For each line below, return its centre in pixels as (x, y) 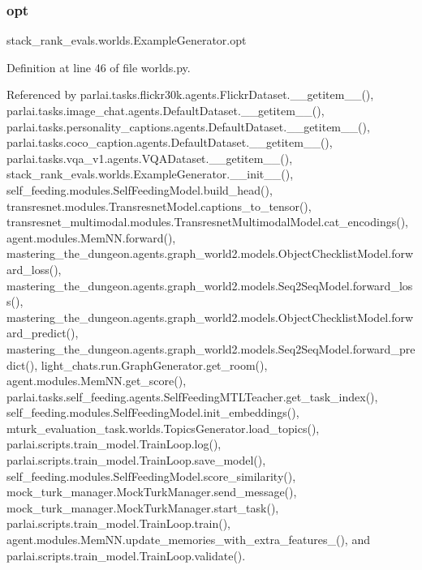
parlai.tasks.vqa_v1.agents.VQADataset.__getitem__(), (150, 158)
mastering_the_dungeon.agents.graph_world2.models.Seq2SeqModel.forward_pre (211, 348)
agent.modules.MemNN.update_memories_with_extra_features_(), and (188, 540)
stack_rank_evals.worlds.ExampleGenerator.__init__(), (150, 174)
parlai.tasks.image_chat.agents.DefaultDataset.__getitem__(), (166, 110)
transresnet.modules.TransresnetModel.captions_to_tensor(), (159, 206)
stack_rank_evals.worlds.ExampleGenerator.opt (127, 40)
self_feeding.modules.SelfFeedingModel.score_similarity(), (151, 476)
